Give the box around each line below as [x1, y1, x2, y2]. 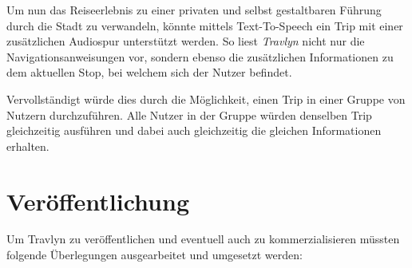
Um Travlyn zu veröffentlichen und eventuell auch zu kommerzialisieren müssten [6, 231, 400, 247]
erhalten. [6, 137, 50, 154]
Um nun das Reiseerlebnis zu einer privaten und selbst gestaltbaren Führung [6, 2, 382, 18]
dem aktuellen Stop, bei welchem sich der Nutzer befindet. [6, 64, 292, 81]
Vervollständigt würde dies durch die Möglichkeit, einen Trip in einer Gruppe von [6, 90, 406, 107]
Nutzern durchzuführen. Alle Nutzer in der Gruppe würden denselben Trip [6, 106, 372, 123]
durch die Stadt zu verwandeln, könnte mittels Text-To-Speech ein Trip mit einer [6, 17, 403, 33]
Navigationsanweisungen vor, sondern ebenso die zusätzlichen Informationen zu [6, 48, 394, 65]
